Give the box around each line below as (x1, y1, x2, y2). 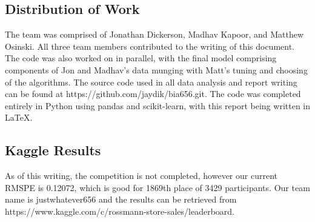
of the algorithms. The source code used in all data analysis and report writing (5, 75, 297, 88)
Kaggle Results (5, 141, 101, 160)
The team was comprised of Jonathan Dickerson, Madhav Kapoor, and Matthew (5, 28, 304, 41)
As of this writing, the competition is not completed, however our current (5, 169, 277, 182)
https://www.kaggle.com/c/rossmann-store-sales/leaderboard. (5, 204, 234, 217)
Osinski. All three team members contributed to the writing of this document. (5, 39, 295, 52)
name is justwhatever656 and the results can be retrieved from (5, 193, 237, 206)
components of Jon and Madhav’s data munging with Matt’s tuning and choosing (5, 63, 308, 76)
